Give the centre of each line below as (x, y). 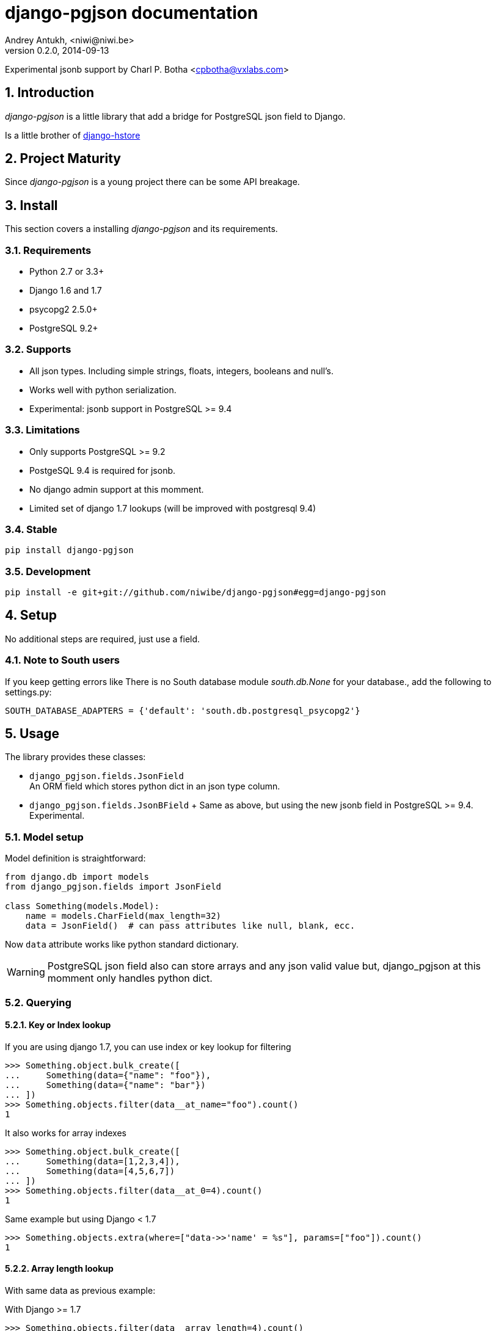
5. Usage (32, 734)
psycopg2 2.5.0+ (64, 310)
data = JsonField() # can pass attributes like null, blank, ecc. (190, 926)
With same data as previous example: (80, 1291)
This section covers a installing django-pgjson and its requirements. (141, 229)
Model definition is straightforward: (75, 858)
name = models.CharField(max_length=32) (123, 916)
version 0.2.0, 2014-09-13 (57, 50)
